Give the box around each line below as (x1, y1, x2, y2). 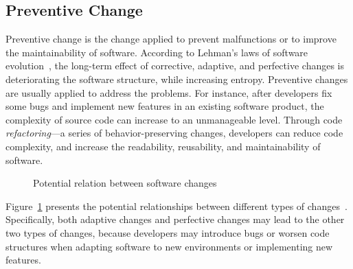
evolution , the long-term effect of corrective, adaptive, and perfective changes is (5, 58, 344, 73)
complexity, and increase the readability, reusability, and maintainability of (5, 139, 321, 153)
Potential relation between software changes (33, 176, 217, 190)
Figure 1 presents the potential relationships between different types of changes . (5, 198, 348, 213)
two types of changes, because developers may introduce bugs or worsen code (5, 225, 330, 239)
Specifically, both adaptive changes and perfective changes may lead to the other (5, 212, 345, 226)
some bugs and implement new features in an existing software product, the (5, 99, 324, 113)
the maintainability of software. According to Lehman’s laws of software (5, 45, 308, 59)
